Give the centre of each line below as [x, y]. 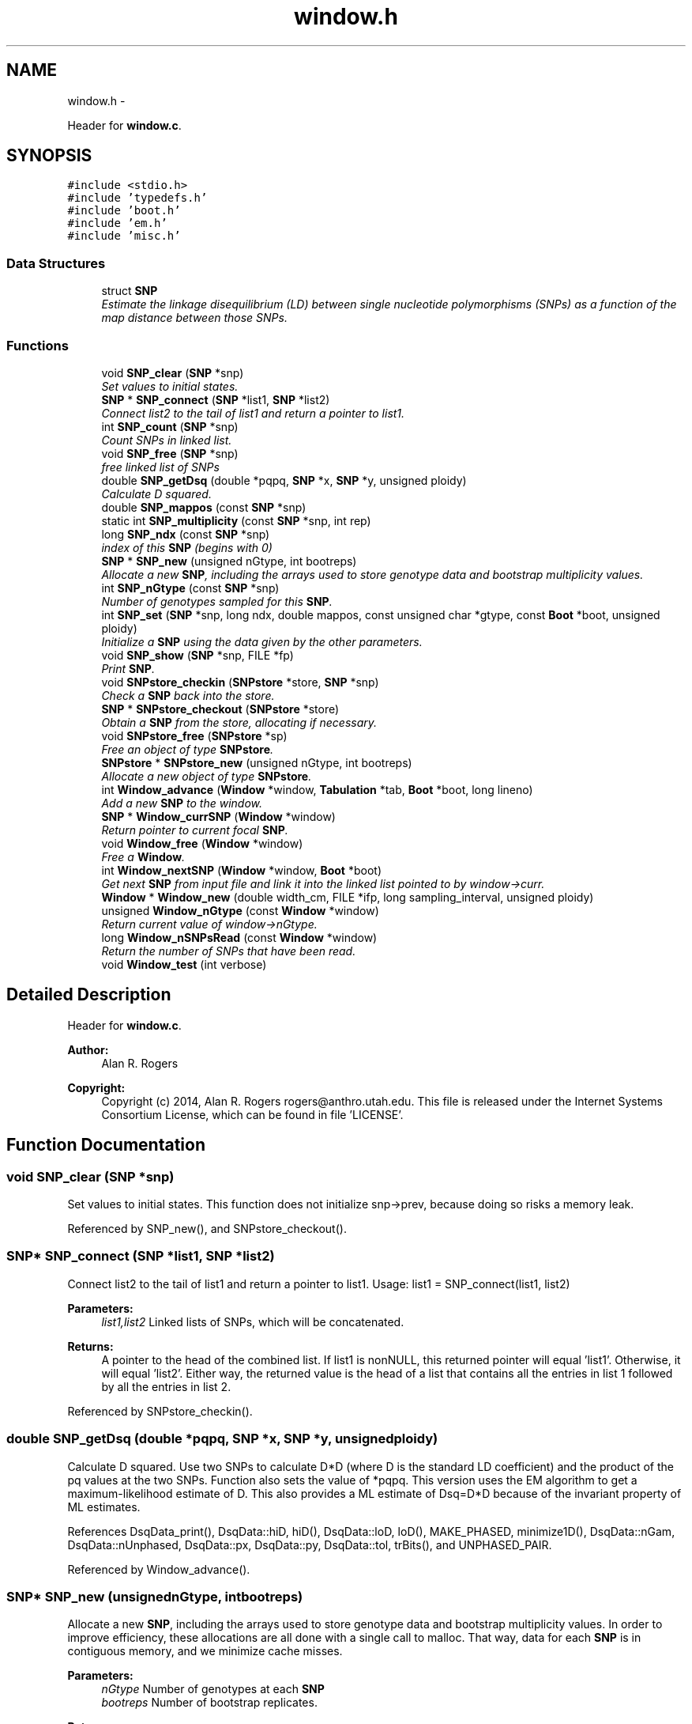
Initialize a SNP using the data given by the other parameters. [262, 641]
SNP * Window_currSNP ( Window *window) [218, 816]
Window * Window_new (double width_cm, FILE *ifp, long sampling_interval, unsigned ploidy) [348, 897]
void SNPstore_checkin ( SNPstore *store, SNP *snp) [240, 682]
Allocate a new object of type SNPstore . [207, 776]
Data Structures [56, 263]
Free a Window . [143, 856]
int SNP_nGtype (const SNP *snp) [190, 588]
